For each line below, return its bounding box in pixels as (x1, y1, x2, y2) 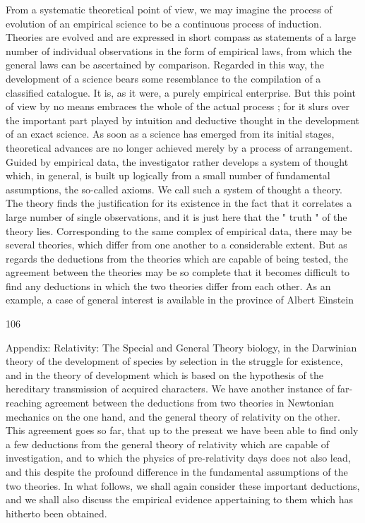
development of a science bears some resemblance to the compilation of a (6, 71, 321, 85)
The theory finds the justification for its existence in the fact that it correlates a (6, 196, 352, 210)
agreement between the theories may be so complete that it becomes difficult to (6, 265, 350, 279)
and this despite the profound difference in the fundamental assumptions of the (6, 464, 348, 479)
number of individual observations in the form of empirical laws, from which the (6, 43, 352, 58)
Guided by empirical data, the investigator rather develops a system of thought (6, 154, 349, 169)
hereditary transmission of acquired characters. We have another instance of (6, 381, 334, 396)
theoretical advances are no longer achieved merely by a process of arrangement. (6, 140, 353, 155)
